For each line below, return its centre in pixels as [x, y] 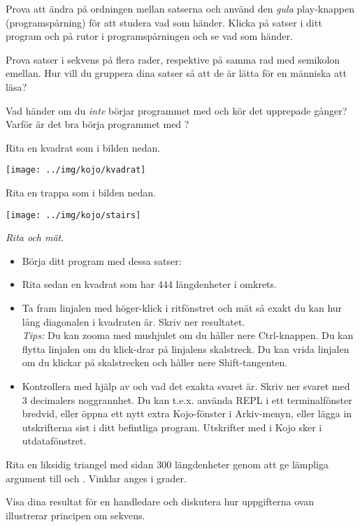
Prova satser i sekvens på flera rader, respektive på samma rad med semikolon [173, 59]
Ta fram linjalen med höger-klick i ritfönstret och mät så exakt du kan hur [182, 308]
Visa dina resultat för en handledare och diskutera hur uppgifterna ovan [160, 501]
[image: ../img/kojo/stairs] [73, 215]
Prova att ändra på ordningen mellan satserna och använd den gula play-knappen [180, 8]
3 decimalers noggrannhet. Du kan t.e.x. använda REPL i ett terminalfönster [187, 399]
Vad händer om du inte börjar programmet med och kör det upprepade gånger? [177, 110]
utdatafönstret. [54, 441]
